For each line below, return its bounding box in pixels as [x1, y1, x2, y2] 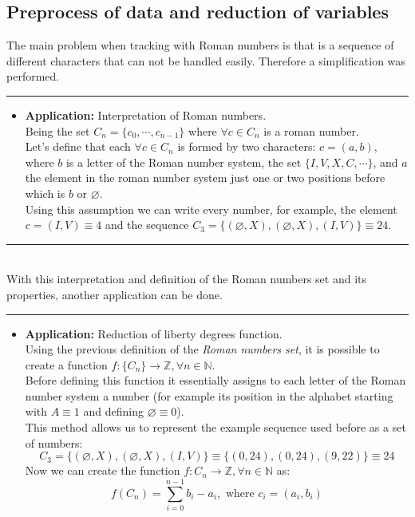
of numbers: [25, 434, 83, 451]
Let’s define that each [25, 138, 131, 155]
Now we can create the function [25, 462, 180, 479]
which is [25, 184, 65, 201]
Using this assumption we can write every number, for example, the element [25, 200, 397, 217]
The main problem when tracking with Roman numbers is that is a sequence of [6, 37, 394, 53]
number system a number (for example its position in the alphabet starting [25, 387, 393, 404]
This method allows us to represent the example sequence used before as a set [25, 419, 406, 436]
